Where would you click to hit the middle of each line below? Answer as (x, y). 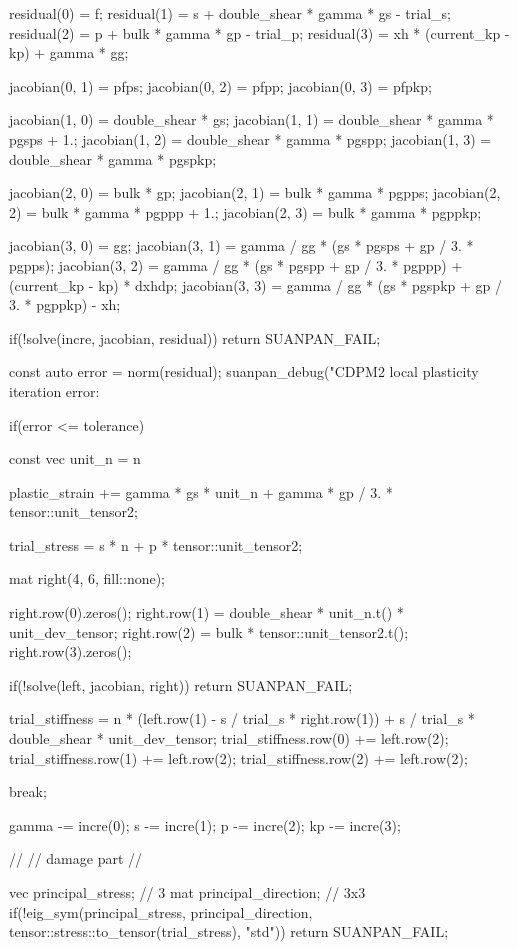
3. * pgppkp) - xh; (65, 304)
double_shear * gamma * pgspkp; (113, 158)
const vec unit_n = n (75, 458)
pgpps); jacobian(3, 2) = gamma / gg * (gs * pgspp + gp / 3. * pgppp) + (236, 264)
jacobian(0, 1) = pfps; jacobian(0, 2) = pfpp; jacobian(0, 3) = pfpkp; (220, 85)
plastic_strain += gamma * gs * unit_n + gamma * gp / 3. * (201, 491)
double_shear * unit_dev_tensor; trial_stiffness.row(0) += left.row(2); (229, 738)
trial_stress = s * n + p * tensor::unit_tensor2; (156, 544)
